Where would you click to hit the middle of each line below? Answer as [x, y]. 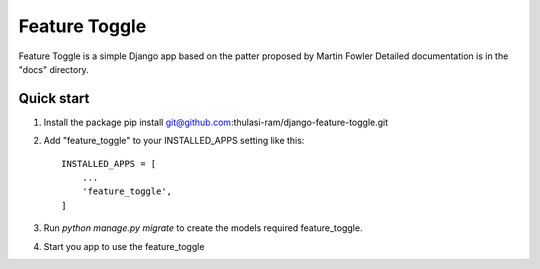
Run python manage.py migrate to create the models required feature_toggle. [203, 228]
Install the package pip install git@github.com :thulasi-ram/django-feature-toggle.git [216, 122]
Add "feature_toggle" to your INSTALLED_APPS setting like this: [174, 141]
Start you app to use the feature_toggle [124, 246]
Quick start [54, 98]
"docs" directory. [53, 69]
